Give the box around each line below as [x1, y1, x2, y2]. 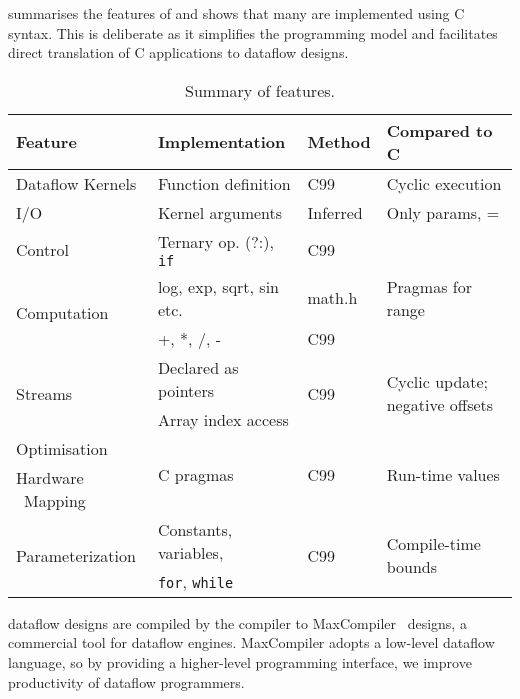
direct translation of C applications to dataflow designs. [8, 42, 349, 63]
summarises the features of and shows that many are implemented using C [8, 3, 465, 23]
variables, [157, 540, 224, 564]
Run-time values [386, 462, 500, 486]
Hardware [16, 465, 84, 489]
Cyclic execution [386, 171, 502, 195]
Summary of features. [185, 78, 335, 102]
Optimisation [16, 436, 108, 460]
